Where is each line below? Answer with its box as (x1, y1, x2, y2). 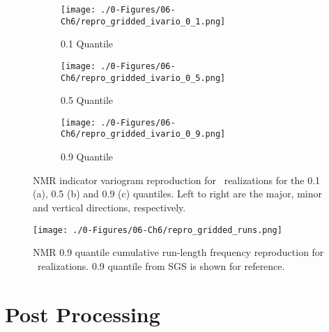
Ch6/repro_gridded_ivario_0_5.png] (61, 73, 226, 83)
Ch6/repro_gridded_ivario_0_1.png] (61, 16, 226, 27)
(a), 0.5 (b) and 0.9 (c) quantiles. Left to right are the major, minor (33, 186, 323, 201)
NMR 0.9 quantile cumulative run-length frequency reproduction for (33, 245, 324, 259)
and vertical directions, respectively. (33, 199, 186, 214)
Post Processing (5, 299, 160, 328)
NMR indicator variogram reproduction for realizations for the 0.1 (33, 172, 321, 187)
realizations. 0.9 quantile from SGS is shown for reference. (37, 258, 285, 273)
